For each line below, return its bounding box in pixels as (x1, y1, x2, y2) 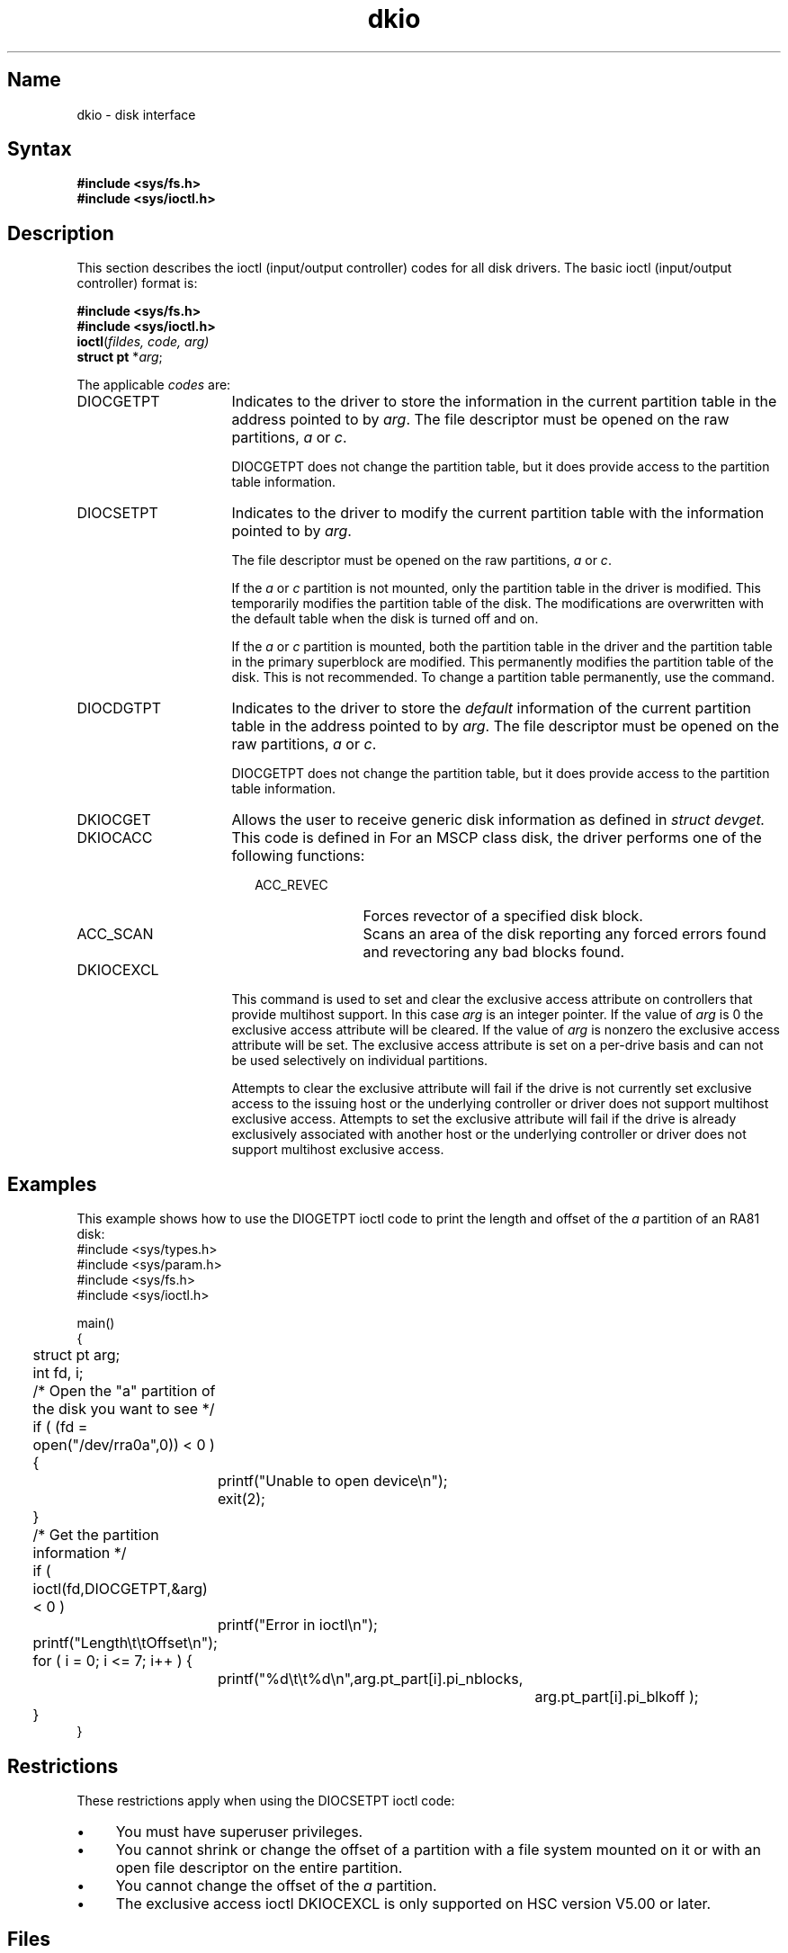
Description (7, 221, 114, 245)
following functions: (231, 847, 365, 865)
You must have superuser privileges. (115, 1822, 363, 1841)
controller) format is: (76, 275, 198, 291)
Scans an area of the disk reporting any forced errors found (363, 925, 766, 944)
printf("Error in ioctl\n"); (217, 1616, 378, 1635)
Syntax (7, 138, 72, 161)
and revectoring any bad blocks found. (363, 943, 625, 962)
